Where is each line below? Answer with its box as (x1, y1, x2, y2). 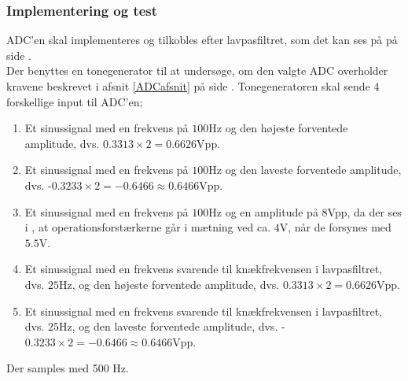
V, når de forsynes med (279, 219, 391, 235)
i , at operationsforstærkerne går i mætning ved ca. (24, 219, 271, 235)
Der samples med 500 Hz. (6, 360, 129, 376)
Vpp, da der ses (327, 203, 402, 220)
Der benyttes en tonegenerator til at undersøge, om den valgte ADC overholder (6, 62, 388, 79)
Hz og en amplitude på (208, 203, 318, 220)
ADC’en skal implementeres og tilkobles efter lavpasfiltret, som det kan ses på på (6, 31, 398, 48)
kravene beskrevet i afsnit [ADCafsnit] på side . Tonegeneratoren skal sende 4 (6, 78, 380, 94)
